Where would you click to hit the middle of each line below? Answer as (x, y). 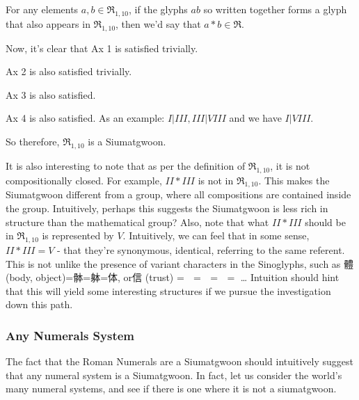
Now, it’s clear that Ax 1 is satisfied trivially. (102, 48)
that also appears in (48, 23)
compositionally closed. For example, (84, 180)
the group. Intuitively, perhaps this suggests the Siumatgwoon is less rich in (167, 208)
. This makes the (294, 180)
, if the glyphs (158, 9)
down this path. (39, 304)
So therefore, (33, 141)
